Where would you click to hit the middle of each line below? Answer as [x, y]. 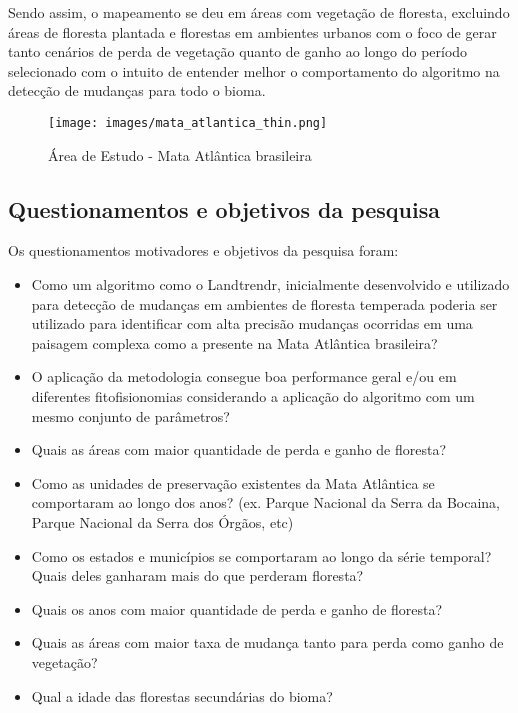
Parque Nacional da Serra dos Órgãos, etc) [162, 521]
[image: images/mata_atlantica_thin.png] [188, 122]
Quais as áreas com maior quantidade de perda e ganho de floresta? [239, 449]
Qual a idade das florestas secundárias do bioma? [182, 695]
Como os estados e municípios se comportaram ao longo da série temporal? [261, 555]
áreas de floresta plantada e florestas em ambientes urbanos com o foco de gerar [252, 31]
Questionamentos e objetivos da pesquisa [224, 208]
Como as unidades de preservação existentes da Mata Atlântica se [233, 482]
